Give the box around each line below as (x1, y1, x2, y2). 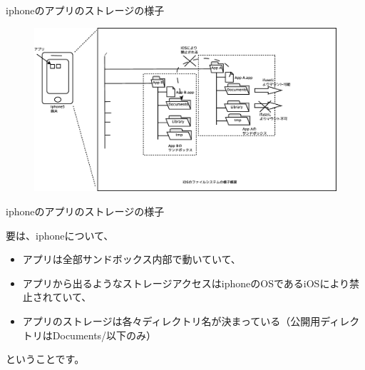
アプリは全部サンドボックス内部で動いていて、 (22, 252, 241, 267)
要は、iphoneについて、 (6, 227, 114, 242)
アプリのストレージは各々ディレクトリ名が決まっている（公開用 (22, 313, 321, 328)
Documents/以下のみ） (52, 327, 157, 342)
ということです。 (6, 351, 85, 366)
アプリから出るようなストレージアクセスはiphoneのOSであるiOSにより (22, 275, 350, 290)
